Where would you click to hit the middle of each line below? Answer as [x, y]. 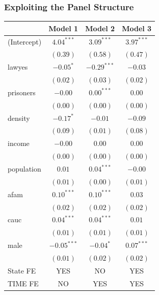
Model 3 [137, 28]
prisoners [22, 92]
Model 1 [63, 28]
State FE [22, 270]
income [19, 143]
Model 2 [100, 28]
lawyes [18, 67]
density [19, 118]
